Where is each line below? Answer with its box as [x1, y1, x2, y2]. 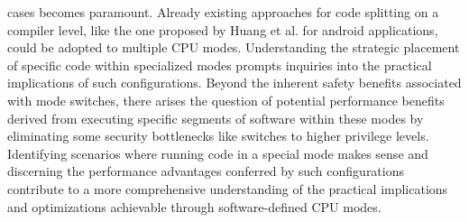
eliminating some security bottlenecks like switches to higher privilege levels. [7, 126, 429, 145]
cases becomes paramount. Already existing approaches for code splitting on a [7, 3, 439, 21]
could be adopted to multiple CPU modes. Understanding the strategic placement [7, 38, 460, 57]
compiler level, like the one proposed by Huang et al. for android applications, [7, 20, 438, 39]
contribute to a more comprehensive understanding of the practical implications [7, 179, 448, 198]
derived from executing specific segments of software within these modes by [7, 108, 424, 127]
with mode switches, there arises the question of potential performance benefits [7, 90, 445, 109]
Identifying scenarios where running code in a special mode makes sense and [7, 143, 428, 162]
